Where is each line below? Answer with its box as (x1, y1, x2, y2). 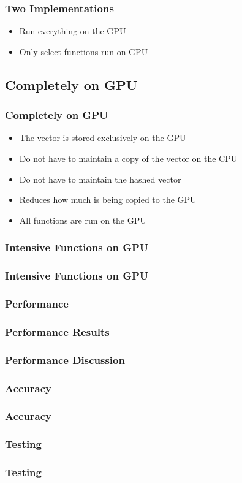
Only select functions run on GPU (19, 45, 148, 58)
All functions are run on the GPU (19, 213, 146, 226)
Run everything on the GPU (19, 25, 126, 37)
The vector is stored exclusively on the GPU (19, 131, 186, 144)
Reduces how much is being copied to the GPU (19, 193, 197, 206)
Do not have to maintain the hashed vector (19, 172, 181, 185)
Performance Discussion (5, 352, 125, 367)
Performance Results (5, 324, 110, 339)
